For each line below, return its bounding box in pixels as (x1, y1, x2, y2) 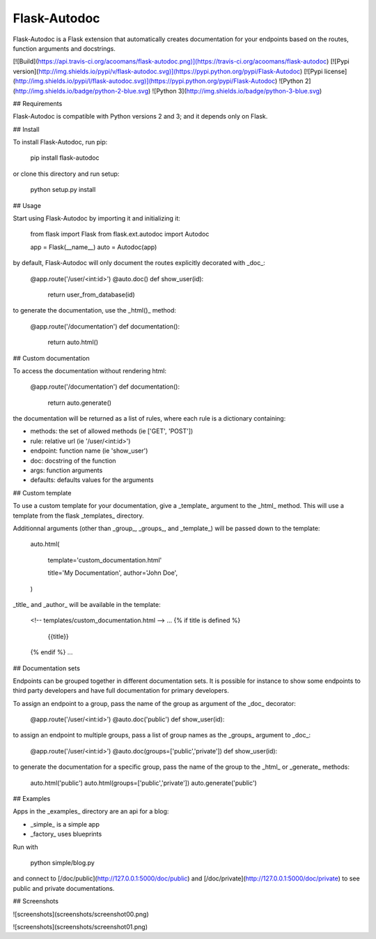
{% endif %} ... (30, 648, 73, 656)
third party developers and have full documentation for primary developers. (13, 686, 229, 695)
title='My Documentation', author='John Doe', (47, 569, 178, 577)
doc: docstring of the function (30, 456, 116, 465)
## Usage (13, 201, 42, 209)
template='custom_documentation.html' (47, 555, 162, 564)
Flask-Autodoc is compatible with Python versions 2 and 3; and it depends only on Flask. (13, 112, 268, 121)
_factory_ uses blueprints (30, 830, 102, 839)
